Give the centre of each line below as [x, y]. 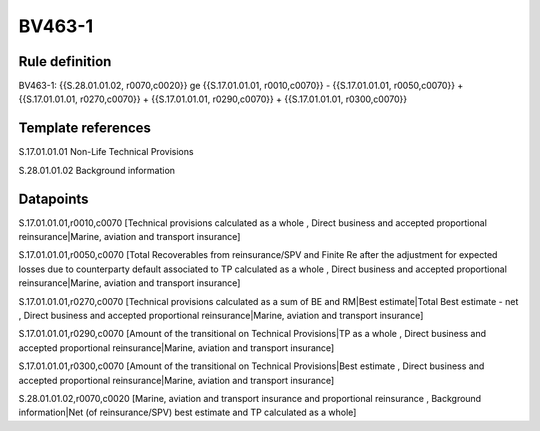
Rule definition [65, 61]
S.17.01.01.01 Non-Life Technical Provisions [106, 152]
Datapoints [53, 198]
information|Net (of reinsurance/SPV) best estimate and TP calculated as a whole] [187, 412]
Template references [85, 128]
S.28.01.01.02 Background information [96, 170]
